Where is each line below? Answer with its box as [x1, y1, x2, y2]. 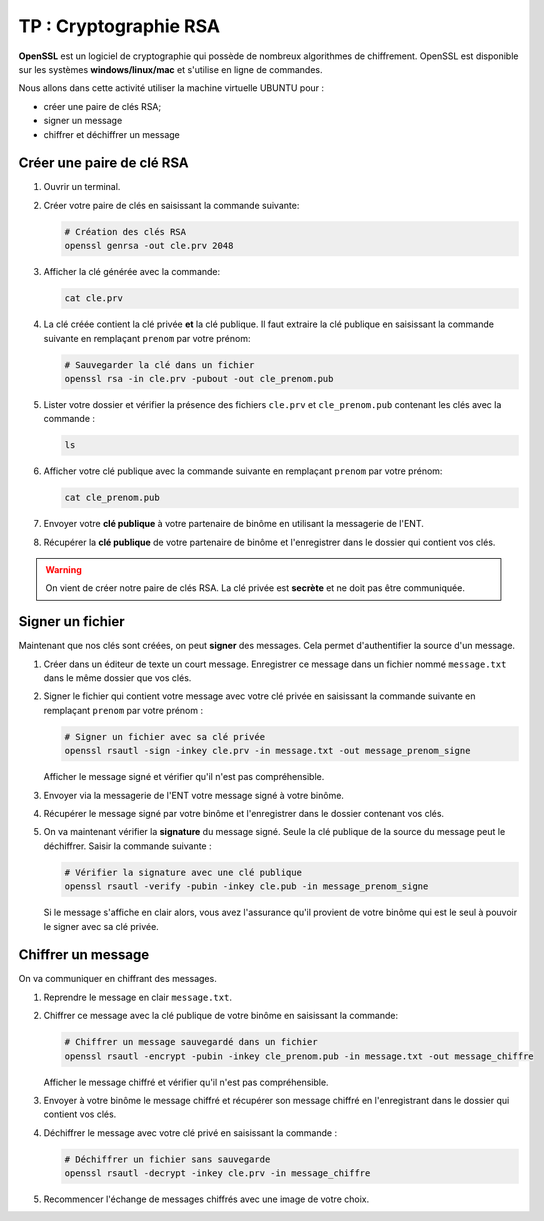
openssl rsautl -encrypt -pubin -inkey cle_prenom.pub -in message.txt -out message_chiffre [64, 1050, 534, 1062]
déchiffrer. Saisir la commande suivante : [43, 840, 212, 852]
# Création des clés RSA [64, 226, 187, 237]
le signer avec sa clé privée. [43, 920, 159, 932]
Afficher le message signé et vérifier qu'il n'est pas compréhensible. [43, 771, 325, 783]
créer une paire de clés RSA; [43, 100, 162, 112]
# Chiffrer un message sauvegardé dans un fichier [64, 1036, 319, 1048]
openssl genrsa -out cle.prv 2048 [64, 240, 234, 252]
